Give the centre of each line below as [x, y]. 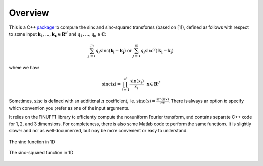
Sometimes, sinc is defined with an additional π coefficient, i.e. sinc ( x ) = [82, 101]
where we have [24, 67]
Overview [29, 13]
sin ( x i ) [137, 81]
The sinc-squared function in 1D [41, 153]
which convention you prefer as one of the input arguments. [69, 108]
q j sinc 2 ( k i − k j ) [157, 51]
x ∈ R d [153, 83]
